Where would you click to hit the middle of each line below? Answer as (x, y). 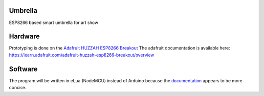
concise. (18, 88)
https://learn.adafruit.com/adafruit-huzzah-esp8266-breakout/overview (81, 55)
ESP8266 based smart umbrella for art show (54, 23)
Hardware (24, 36)
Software (23, 69)
